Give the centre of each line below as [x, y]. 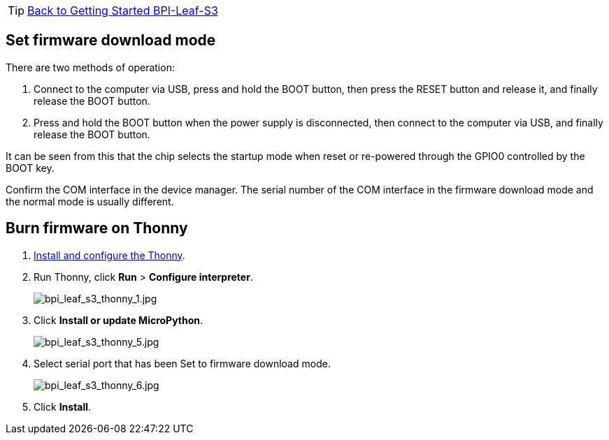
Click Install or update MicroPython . [119, 320]
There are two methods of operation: [90, 67]
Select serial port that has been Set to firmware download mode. [182, 363]
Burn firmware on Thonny [97, 228]
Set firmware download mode [111, 41]
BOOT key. [30, 168]
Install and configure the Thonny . [109, 255]
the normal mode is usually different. [90, 201]
